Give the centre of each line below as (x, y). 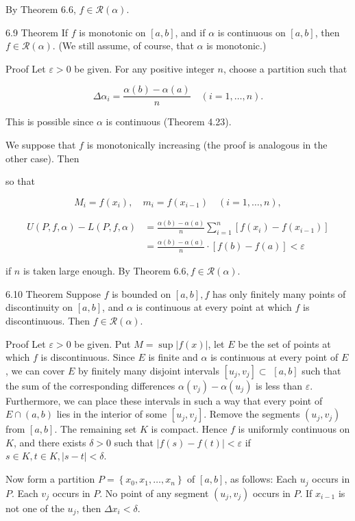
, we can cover (35, 370)
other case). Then (42, 158)
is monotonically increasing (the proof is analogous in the (207, 145)
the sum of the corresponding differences (90, 385)
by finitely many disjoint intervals (149, 370)
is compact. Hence (189, 429)
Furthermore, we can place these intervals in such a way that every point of (164, 400)
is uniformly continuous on (294, 429)
